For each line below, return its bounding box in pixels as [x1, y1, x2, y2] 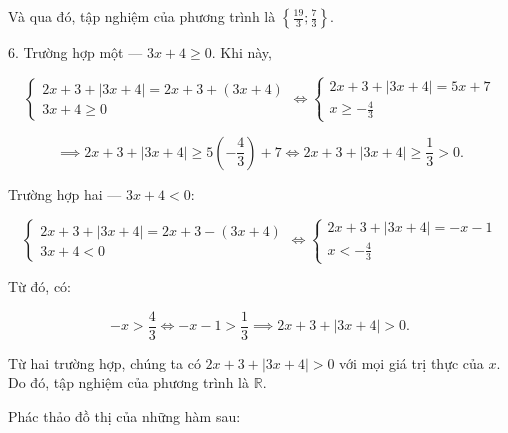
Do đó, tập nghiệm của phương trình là [8, 372, 249, 393]
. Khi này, [211, 42, 272, 62]
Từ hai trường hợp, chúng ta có [8, 352, 201, 373]
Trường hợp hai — [8, 183, 122, 204]
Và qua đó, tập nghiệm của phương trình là [8, 6, 276, 26]
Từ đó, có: [8, 276, 71, 296]
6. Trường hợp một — [8, 42, 143, 62]
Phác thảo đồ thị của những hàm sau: [8, 405, 241, 426]
